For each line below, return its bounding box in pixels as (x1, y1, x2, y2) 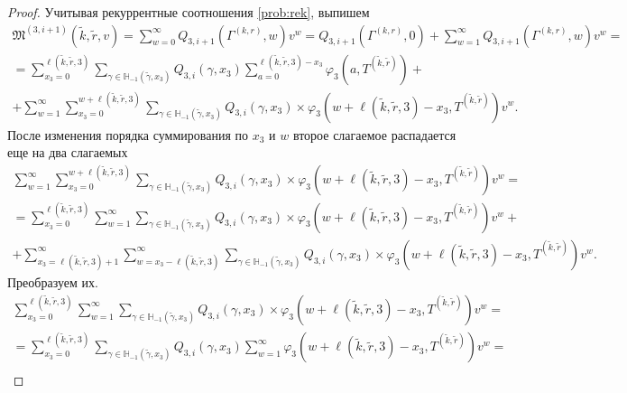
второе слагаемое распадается (292, 125, 456, 144)
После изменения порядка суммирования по (7, 125, 249, 144)
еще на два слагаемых (7, 143, 128, 162)
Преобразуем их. (7, 272, 98, 291)
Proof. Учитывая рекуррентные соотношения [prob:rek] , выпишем (7, 3, 370, 21)
